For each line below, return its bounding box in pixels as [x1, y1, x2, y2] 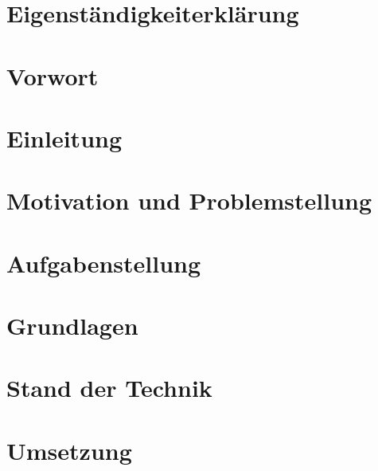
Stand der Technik [6, 371, 212, 404]
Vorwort [6, 59, 99, 92]
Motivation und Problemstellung [6, 184, 372, 217]
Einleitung [6, 121, 123, 154]
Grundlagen [6, 309, 138, 342]
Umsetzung [6, 434, 132, 466]
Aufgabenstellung [6, 246, 201, 279]
